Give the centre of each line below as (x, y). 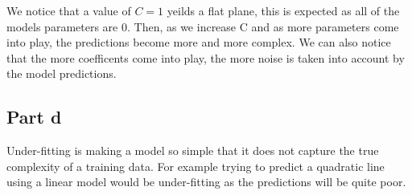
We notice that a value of (69, 10)
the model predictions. (62, 73)
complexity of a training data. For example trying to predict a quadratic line (196, 166)
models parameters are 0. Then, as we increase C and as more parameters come (203, 26)
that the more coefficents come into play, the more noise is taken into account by (206, 57)
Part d (34, 117)
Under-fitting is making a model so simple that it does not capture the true (193, 150)
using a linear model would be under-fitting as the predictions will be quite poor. (206, 182)
